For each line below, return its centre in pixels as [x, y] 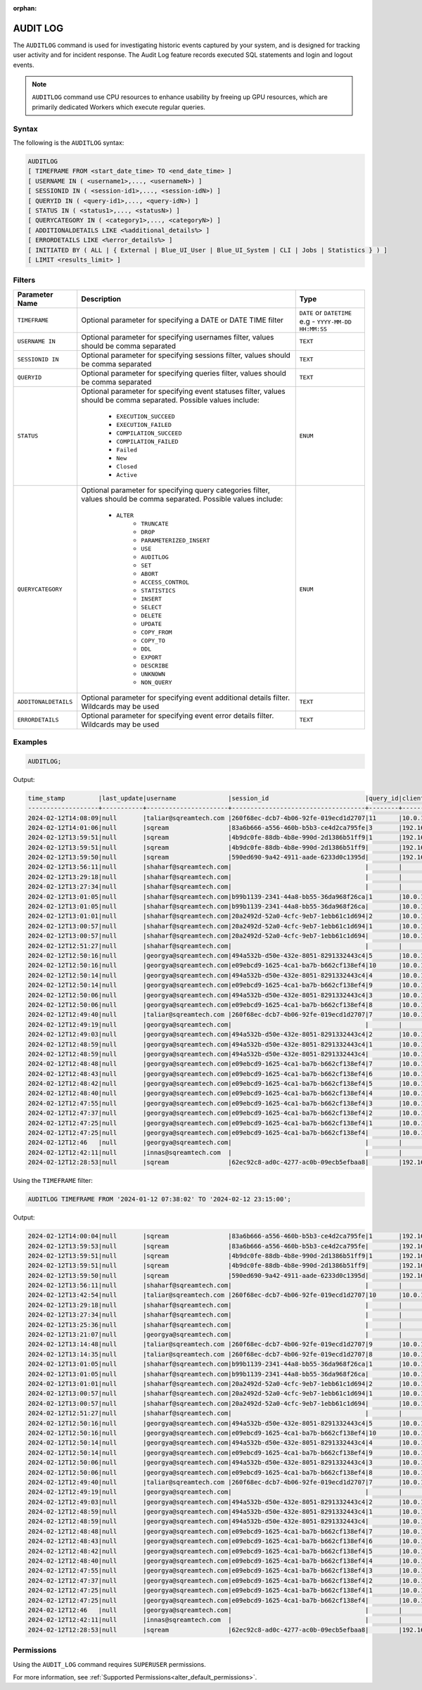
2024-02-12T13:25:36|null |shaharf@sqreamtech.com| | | [215, 1325]
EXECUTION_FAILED [144, 424]
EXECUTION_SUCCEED [146, 416]
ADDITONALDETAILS [45, 702]
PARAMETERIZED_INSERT [175, 540]
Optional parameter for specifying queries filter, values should [184, 373]
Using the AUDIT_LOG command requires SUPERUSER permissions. [110, 1664]
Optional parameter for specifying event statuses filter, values [184, 391]
